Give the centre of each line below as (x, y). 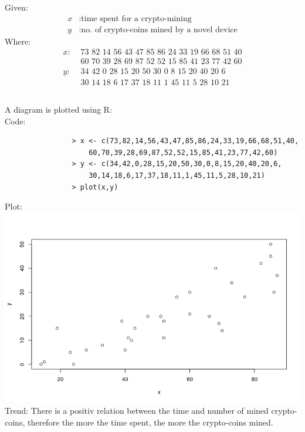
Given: (16, 7)
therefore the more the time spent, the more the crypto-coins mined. (150, 422)
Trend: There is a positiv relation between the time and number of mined (137, 411)
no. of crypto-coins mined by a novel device (159, 30)
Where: (18, 41)
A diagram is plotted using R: (58, 109)
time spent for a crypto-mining (136, 18)
